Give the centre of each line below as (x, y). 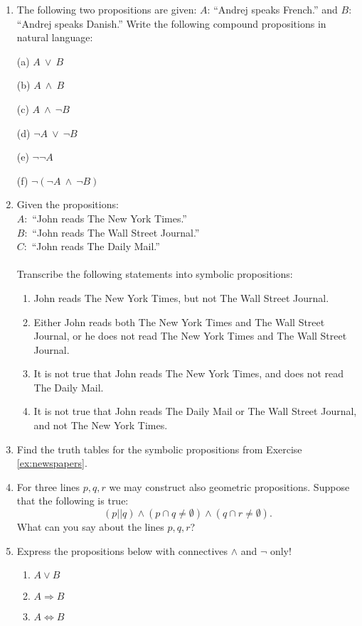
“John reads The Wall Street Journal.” (116, 232)
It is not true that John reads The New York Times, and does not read (189, 373)
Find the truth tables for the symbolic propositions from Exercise (159, 449)
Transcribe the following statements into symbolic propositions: (155, 274)
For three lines (48, 486)
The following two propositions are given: (107, 9)
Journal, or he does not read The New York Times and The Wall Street (190, 336)
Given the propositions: (68, 204)
